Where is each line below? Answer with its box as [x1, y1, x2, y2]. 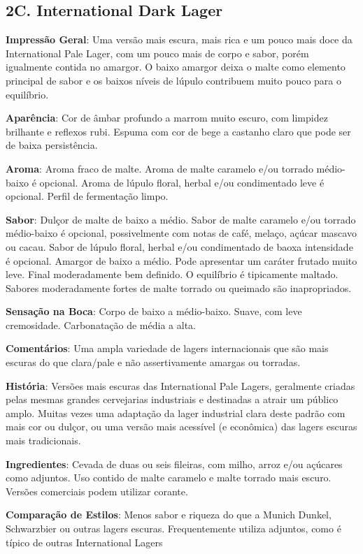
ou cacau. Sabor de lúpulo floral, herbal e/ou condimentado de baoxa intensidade [6, 239, 353, 254]
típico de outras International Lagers [6, 534, 163, 549]
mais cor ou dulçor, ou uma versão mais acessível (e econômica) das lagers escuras [6, 419, 357, 434]
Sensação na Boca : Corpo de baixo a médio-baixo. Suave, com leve [6, 304, 302, 319]
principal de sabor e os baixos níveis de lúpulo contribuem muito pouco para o [6, 73, 341, 87]
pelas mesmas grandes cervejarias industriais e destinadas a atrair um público [6, 392, 339, 407]
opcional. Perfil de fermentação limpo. [6, 189, 169, 203]
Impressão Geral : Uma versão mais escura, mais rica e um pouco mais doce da [6, 32, 353, 47]
